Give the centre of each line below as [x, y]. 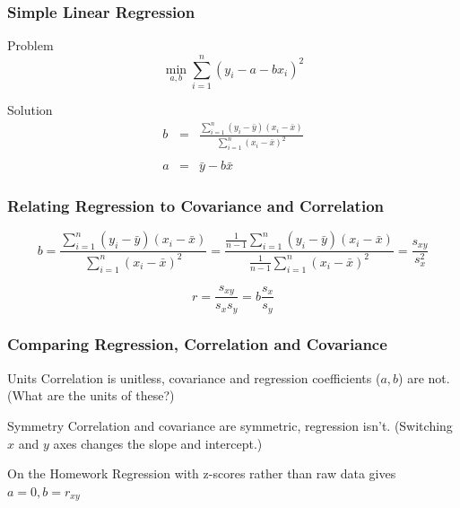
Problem [30, 45]
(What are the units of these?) [91, 395]
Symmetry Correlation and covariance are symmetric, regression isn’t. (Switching [230, 425]
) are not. [424, 377]
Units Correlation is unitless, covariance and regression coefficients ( [194, 377]
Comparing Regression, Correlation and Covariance [197, 344]
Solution [30, 109]
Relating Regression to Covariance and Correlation [195, 206]
